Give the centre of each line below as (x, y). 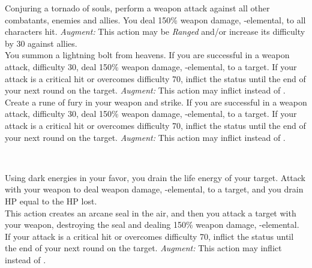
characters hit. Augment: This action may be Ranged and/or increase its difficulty (155, 31)
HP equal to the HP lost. (51, 201)
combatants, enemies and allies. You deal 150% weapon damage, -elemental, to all (155, 19)
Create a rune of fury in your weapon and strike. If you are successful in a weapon (156, 102)
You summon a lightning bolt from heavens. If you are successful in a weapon (147, 55)
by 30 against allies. (41, 43)
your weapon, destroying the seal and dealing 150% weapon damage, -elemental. (152, 225)
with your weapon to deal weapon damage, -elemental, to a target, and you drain (154, 189)
